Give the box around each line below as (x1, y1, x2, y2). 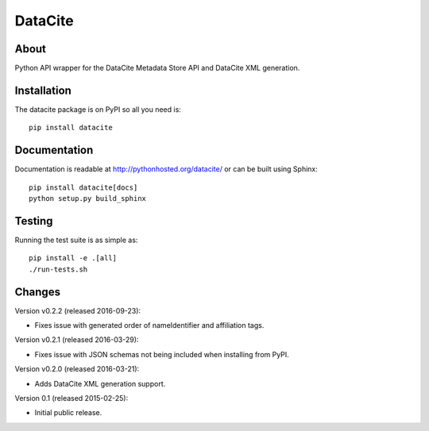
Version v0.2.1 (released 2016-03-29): (14, 335, 139, 344)
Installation (14, 83, 71, 97)
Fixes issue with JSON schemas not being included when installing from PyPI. (34, 349, 289, 359)
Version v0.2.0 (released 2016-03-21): (14, 364, 140, 374)
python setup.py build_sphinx (29, 194, 147, 203)
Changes (14, 285, 61, 298)
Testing (14, 214, 53, 228)
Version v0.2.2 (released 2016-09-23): (14, 306, 141, 315)
